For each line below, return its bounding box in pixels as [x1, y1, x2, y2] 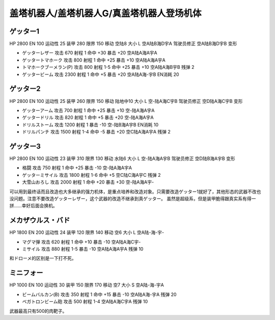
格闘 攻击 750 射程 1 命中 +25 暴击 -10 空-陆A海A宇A [22, 165, 132, 171]
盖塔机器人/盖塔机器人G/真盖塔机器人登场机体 [9, 8, 202, 19]
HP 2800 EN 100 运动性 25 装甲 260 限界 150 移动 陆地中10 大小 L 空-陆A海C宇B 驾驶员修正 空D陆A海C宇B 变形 [9, 98, 243, 104]
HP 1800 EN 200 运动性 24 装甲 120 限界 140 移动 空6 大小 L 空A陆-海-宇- [9, 229, 164, 235]
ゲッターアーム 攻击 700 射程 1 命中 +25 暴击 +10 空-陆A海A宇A [22, 107, 155, 113]
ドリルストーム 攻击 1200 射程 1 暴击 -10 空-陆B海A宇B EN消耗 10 [22, 121, 159, 127]
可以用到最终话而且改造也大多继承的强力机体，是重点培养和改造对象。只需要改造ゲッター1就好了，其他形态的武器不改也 [9, 189, 261, 195]
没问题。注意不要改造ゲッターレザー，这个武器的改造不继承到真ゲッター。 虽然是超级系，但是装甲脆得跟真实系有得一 [9, 195, 256, 201]
